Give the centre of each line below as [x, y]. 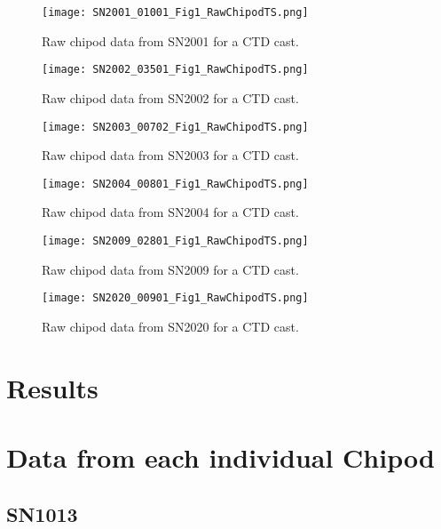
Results [52, 387]
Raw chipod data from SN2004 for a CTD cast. [170, 212]
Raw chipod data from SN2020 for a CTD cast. [170, 326]
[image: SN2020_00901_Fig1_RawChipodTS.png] [175, 298]
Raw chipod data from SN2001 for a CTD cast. [170, 40]
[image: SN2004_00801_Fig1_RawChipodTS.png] [175, 184]
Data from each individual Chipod [220, 457]
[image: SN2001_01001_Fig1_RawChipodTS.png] [175, 12]
